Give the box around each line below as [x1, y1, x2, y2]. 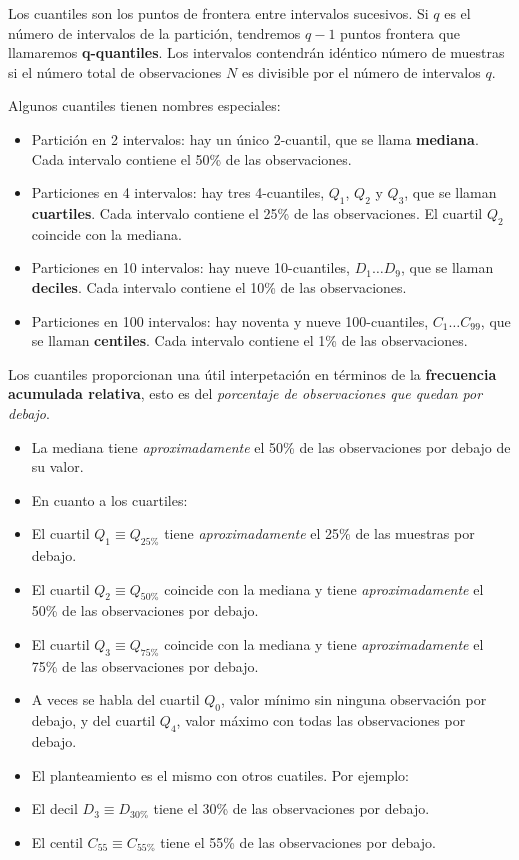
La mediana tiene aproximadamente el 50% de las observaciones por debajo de [31, 436, 511, 457]
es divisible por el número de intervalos [241, 61, 481, 82]
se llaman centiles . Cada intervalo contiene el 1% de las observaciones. [31, 330, 468, 351]
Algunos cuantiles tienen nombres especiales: [8, 95, 281, 116]
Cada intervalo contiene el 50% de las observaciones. [31, 148, 352, 169]
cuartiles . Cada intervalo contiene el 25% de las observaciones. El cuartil [31, 202, 483, 223]
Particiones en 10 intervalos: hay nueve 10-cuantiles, [31, 257, 351, 278]
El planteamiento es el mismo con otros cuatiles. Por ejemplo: [31, 764, 409, 785]
